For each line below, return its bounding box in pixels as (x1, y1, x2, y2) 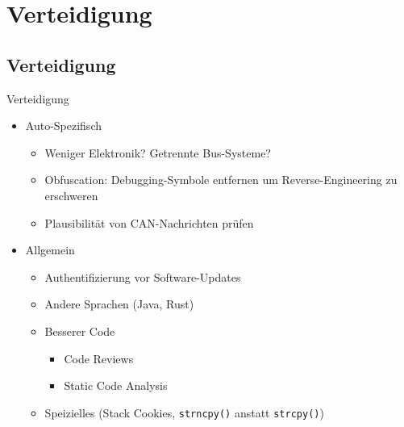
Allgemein (25, 241, 75, 258)
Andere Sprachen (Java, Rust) (44, 295, 194, 312)
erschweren (44, 186, 98, 203)
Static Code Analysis (64, 377, 168, 394)
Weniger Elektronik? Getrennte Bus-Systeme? (44, 144, 271, 161)
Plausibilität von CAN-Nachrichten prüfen (44, 214, 254, 231)
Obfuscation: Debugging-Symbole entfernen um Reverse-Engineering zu (44, 171, 398, 188)
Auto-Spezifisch (25, 117, 102, 134)
